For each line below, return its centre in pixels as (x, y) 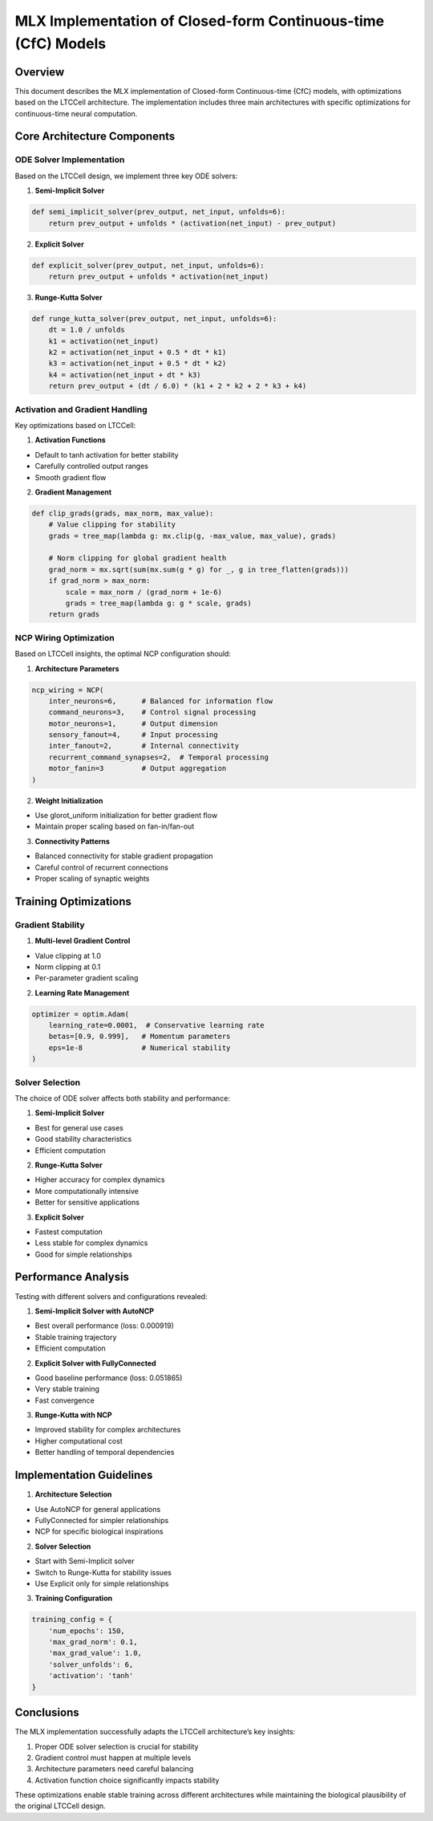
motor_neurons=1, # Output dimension (133, 723)
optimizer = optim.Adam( (81, 1014)
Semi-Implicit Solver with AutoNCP (95, 1311)
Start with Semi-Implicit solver (85, 1561)
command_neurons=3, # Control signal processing (152, 712)
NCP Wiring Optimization (65, 638)
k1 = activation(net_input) (104, 341)
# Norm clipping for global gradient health (138, 558)
